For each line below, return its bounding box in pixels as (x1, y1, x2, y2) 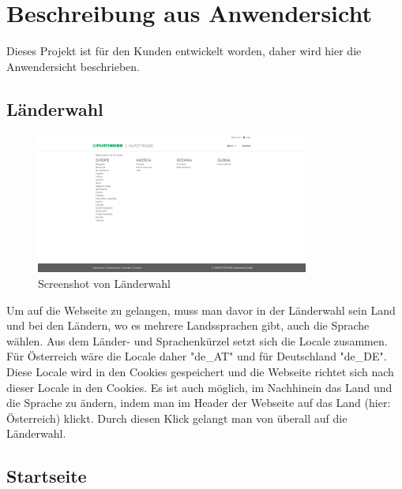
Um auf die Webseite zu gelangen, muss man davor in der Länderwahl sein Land (6, 301, 396, 318)
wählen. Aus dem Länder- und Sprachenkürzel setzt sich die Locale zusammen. (6, 332, 388, 349)
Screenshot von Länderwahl (38, 275, 171, 291)
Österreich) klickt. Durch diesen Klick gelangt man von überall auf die (6, 409, 348, 426)
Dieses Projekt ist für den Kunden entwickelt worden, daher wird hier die (6, 43, 362, 59)
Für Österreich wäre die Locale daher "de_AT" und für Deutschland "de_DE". (6, 348, 387, 364)
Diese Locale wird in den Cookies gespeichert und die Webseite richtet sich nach (6, 363, 394, 379)
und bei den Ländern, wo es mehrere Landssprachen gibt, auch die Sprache (6, 317, 370, 334)
